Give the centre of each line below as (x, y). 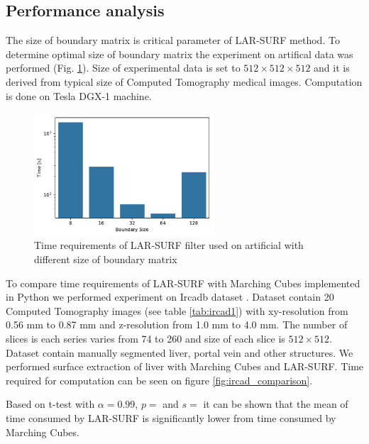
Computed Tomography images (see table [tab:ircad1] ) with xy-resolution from (177, 310)
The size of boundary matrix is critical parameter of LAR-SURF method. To (173, 40)
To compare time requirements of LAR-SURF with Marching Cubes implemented (183, 283)
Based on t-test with (50, 404)
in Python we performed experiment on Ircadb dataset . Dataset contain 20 (170, 297)
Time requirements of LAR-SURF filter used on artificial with (169, 245)
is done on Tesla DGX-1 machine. (79, 95)
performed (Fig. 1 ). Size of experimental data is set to (123, 68)
